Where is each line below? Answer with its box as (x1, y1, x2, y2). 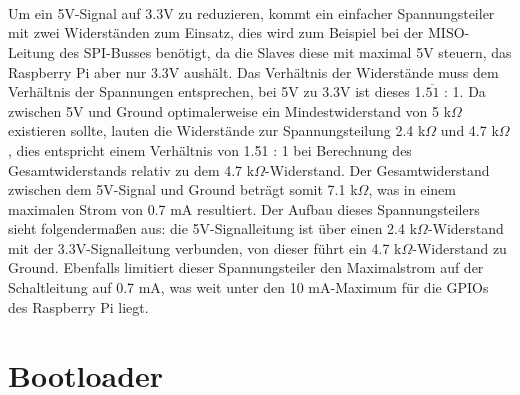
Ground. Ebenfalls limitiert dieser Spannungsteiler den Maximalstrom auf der (8, 257, 484, 278)
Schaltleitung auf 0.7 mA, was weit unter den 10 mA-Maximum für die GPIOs (8, 277, 489, 298)
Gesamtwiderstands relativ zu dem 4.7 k (8, 159, 255, 180)
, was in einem (368, 179, 456, 200)
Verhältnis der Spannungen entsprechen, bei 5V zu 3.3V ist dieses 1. (8, 81, 426, 102)
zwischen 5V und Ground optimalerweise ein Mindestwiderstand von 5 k (8, 100, 452, 121)
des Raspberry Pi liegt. (8, 296, 149, 317)
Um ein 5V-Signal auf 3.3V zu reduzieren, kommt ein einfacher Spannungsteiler (8, 2, 495, 23)
